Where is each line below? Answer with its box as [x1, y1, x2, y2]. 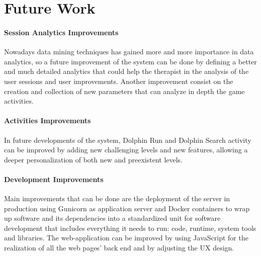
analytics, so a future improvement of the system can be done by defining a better [4, 56, 257, 66]
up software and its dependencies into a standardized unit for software [4, 213, 221, 223]
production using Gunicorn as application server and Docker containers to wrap [4, 203, 250, 213]
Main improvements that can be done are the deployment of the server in [4, 193, 230, 204]
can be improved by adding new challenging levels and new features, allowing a [4, 144, 248, 155]
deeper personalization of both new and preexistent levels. [4, 154, 183, 164]
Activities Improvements [4, 115, 91, 126]
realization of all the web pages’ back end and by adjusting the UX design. [4, 242, 234, 253]
